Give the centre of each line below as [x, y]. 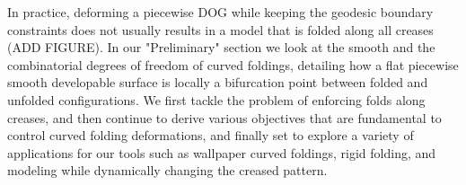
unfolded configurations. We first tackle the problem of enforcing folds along [216, 99]
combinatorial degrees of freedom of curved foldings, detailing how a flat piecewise [233, 64]
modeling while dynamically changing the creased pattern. [167, 170]
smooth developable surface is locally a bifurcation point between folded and [218, 82]
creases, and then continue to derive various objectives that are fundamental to [224, 117]
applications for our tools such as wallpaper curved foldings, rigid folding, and [222, 152]
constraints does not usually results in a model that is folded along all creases [220, 29]
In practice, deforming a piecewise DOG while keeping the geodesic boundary [220, 12]
